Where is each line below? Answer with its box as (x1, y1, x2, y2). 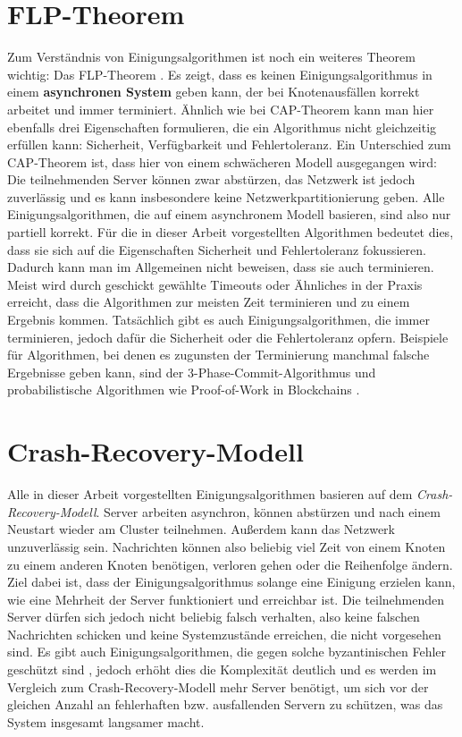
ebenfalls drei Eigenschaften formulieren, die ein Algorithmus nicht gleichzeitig (7, 117, 437, 136)
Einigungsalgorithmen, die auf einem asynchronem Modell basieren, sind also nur (7, 205, 451, 224)
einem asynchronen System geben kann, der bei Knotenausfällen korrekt (7, 82, 420, 101)
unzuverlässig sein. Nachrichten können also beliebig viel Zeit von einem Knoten (7, 537, 446, 555)
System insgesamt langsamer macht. (7, 712, 205, 731)
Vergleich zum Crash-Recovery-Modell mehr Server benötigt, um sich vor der (7, 677, 429, 696)
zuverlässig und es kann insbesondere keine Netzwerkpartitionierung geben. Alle (7, 187, 445, 206)
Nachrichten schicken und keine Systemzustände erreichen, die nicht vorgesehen (7, 624, 441, 643)
